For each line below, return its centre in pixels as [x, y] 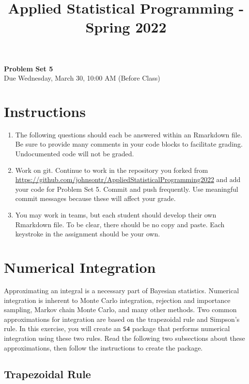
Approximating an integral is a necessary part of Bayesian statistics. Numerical [122, 290]
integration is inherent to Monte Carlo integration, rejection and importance [117, 300]
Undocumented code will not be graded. [75, 154]
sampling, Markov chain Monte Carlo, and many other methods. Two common [120, 309]
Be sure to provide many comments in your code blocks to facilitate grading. [129, 144]
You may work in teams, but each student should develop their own [116, 215]
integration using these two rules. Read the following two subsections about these [124, 338]
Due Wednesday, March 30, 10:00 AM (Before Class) [82, 78]
